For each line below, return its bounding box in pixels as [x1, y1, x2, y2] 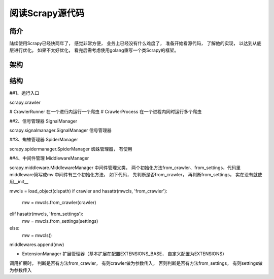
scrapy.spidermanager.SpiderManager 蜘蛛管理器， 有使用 [9, 146, 132, 152]
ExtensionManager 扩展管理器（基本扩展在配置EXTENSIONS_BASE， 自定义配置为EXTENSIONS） [22, 251, 227, 257]
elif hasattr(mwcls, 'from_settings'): [9, 211, 84, 217]
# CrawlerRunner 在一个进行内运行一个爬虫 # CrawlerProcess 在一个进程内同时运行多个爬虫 [9, 109, 202, 115]
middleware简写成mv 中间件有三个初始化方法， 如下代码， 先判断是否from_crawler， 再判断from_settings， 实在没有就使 [9, 171, 262, 177]
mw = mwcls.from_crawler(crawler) [22, 200, 96, 206]
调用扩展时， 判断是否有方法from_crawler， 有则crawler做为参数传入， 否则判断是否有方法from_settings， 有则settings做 [9, 260, 263, 266]
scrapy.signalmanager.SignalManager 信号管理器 [9, 127, 112, 133]
